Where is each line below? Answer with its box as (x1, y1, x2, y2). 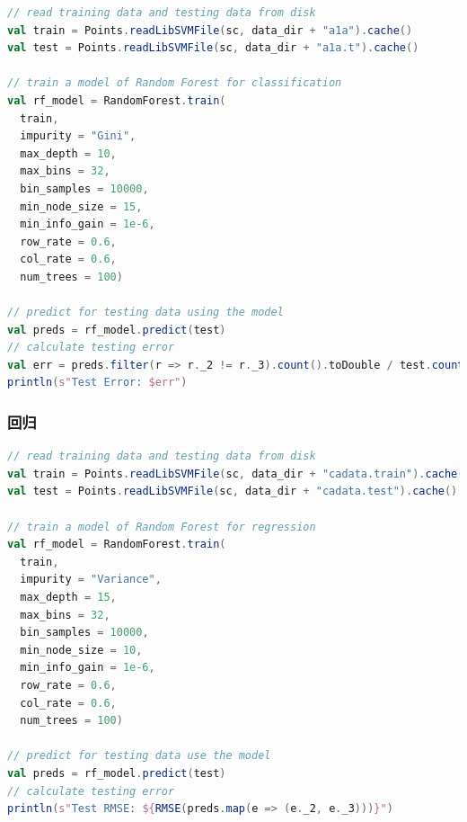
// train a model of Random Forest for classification (7, 76, 342, 90)
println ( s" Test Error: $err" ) (7, 376, 188, 389)
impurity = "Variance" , (20, 573, 162, 586)
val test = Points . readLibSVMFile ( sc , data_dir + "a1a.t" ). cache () (7, 41, 419, 55)
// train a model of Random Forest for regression (7, 520, 316, 533)
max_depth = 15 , (20, 591, 117, 604)
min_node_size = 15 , (20, 200, 143, 213)
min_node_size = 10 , (20, 643, 143, 657)
